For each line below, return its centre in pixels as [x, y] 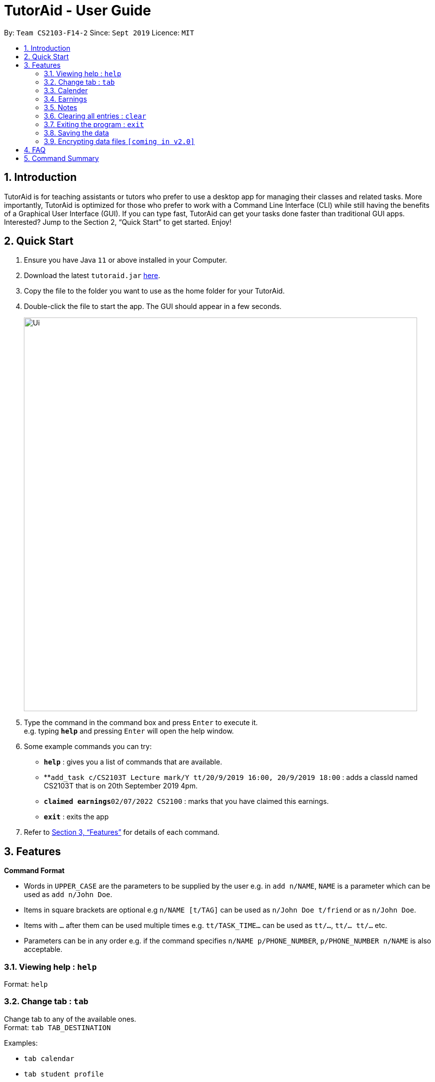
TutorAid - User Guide [78, 10]
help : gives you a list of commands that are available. [133, 762]
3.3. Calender [66, 90]
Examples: [21, 1043]
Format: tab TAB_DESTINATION [57, 1027]
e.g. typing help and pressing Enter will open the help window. [129, 731]
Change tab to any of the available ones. [70, 1019]
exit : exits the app [76, 817]
